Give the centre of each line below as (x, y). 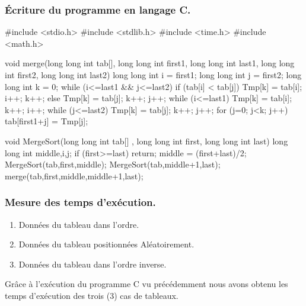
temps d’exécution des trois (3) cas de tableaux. (92, 295)
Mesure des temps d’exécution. (80, 202)
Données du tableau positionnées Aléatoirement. (106, 244)
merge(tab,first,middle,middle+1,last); (74, 175)
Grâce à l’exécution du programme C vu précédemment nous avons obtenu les (146, 284)
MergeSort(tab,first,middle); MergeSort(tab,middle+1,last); (113, 164)
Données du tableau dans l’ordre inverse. (93, 264)
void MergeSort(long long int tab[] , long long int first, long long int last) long (146, 141)
